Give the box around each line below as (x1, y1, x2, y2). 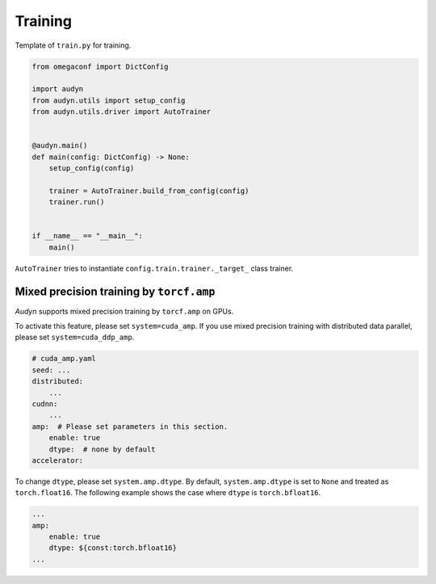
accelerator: (31, 456, 84, 464)
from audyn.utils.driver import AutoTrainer (31, 107, 212, 116)
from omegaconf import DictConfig (31, 61, 169, 71)
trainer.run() (48, 198, 105, 207)
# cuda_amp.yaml (31, 354, 97, 363)
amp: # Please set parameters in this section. (31, 422, 228, 431)
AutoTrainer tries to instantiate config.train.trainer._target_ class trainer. (15, 263, 294, 273)
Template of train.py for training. (15, 40, 132, 50)
